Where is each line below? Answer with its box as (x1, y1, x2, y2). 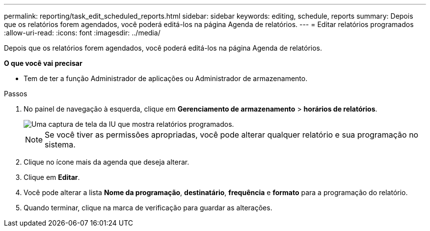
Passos (4, 89, 27, 98)
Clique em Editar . (24, 173, 80, 181)
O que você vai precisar (4, 59, 82, 67)
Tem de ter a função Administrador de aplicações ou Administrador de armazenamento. (24, 74, 308, 83)
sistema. (45, 140, 76, 149)
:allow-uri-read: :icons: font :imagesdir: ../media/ (4, 29, 161, 37)
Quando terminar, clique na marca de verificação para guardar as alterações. (24, 203, 272, 212)
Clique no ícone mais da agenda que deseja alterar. (24, 158, 189, 166)
